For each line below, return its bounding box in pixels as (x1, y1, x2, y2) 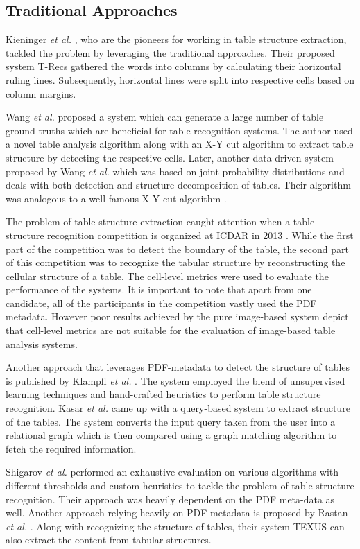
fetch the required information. (6, 441, 137, 455)
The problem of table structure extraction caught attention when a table (6, 214, 315, 229)
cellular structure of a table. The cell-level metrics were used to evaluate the (6, 268, 329, 283)
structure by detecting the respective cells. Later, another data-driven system (6, 150, 334, 164)
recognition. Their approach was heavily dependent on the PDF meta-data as (6, 491, 335, 506)
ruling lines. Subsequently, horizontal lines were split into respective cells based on (6, 72, 355, 87)
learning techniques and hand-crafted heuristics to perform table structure (6, 387, 321, 401)
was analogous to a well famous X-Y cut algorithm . (6, 191, 227, 205)
